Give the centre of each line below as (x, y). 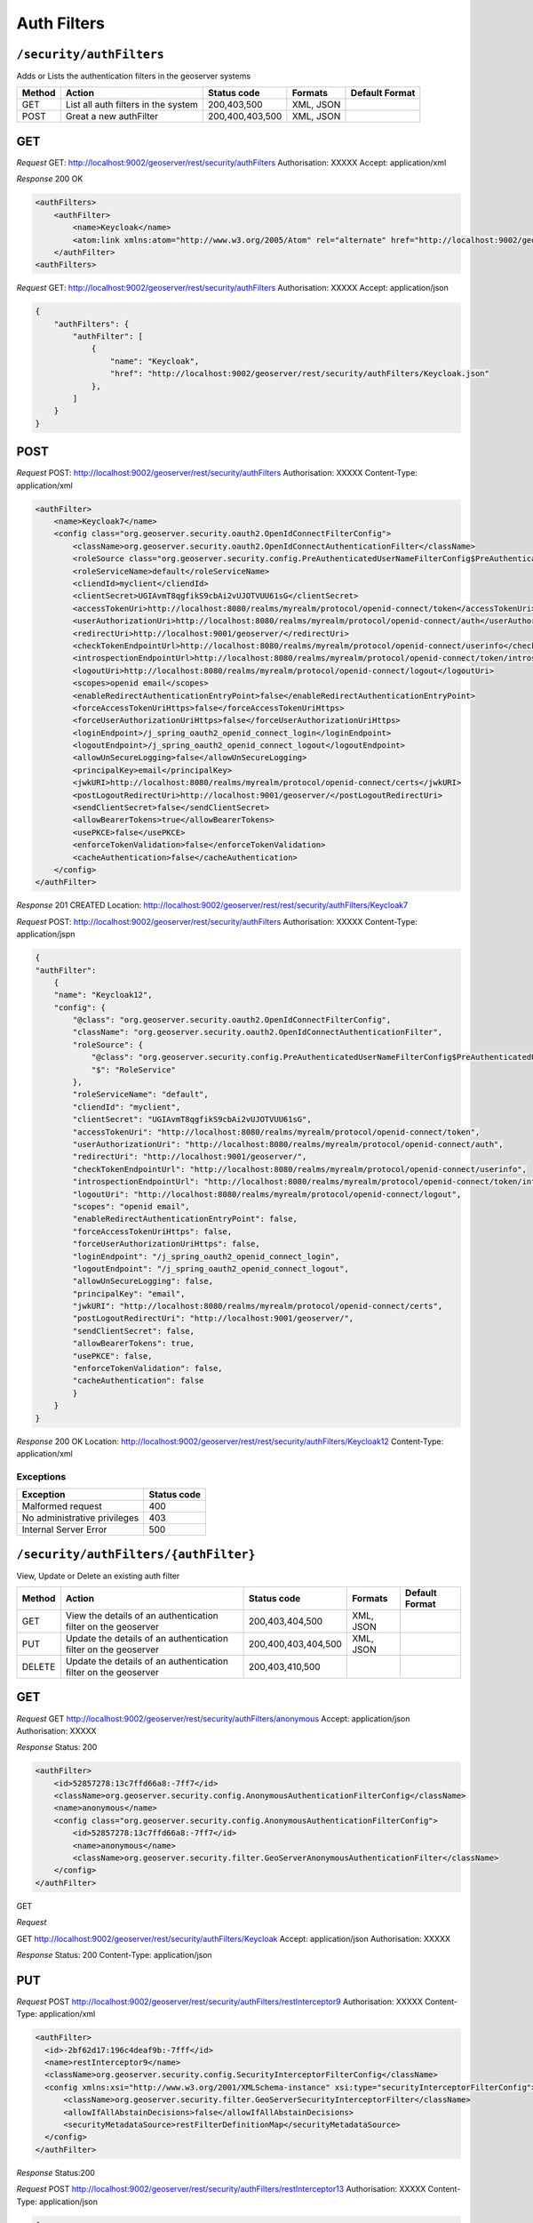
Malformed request (62, 1506)
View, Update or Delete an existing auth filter (98, 1576)
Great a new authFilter (112, 116)
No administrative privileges (80, 1518)
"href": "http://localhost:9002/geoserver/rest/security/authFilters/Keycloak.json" (300, 374)
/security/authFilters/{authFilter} (136, 1554)
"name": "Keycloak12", (103, 995)
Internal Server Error (64, 1529)
